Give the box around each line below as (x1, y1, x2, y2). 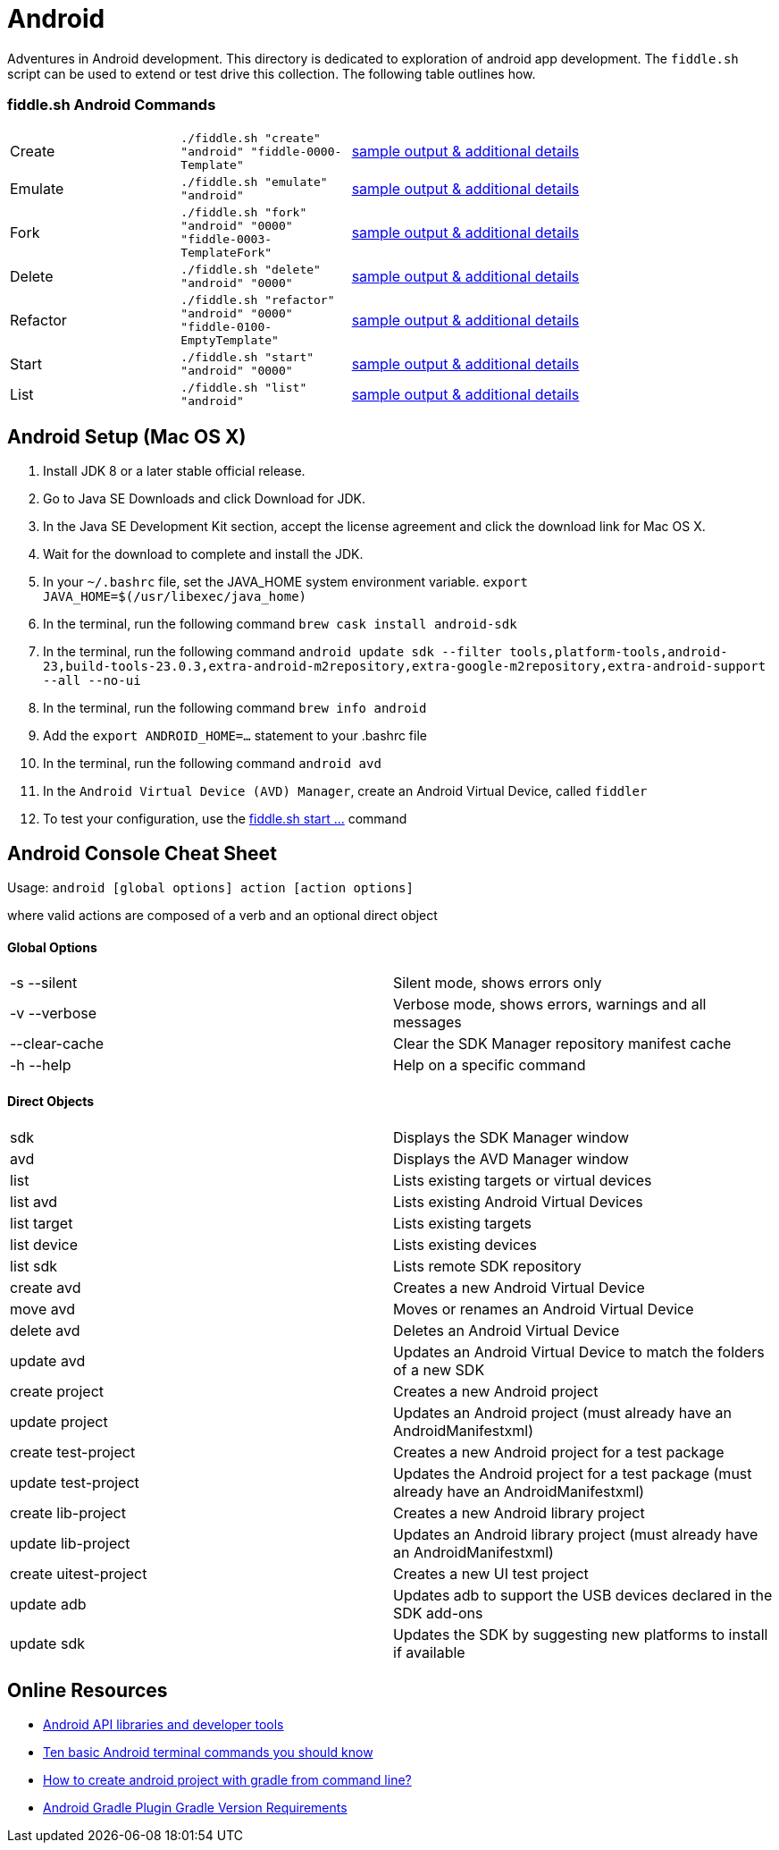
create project (10, 1381, 104, 1400)
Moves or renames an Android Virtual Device (393, 1299, 694, 1318)
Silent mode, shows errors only (393, 974, 602, 993)
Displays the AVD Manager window (393, 1149, 629, 1168)
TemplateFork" (180, 245, 272, 259)
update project (10, 1412, 108, 1431)
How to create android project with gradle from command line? (43, 1772, 412, 1788)
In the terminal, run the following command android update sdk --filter (43, 644, 502, 660)
